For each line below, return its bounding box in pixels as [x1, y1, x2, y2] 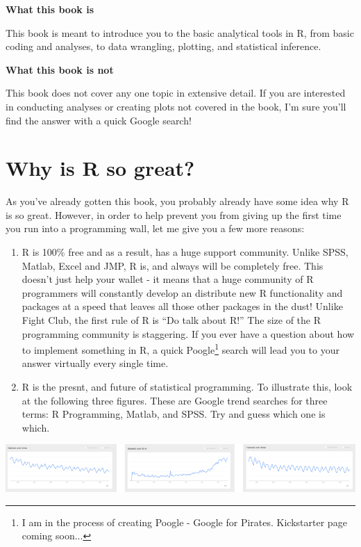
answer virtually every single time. [22, 356, 169, 370]
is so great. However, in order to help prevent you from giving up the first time [6, 207, 342, 222]
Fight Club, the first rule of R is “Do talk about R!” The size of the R [22, 313, 321, 327]
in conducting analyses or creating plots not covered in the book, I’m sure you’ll [6, 99, 346, 113]
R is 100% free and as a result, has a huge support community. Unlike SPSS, [22, 245, 349, 259]
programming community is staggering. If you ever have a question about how [22, 326, 355, 341]
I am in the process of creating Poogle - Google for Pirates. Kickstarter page [22, 514, 347, 529]
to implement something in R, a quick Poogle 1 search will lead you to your [22, 341, 339, 357]
